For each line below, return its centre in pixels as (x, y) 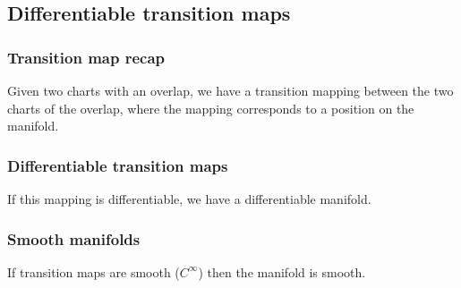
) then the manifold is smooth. (282, 271)
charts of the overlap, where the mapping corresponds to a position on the (211, 108)
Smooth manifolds (74, 238)
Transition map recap (86, 57)
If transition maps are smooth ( (94, 271)
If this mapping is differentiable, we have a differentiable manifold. (189, 199)
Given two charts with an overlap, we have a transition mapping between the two (230, 90)
